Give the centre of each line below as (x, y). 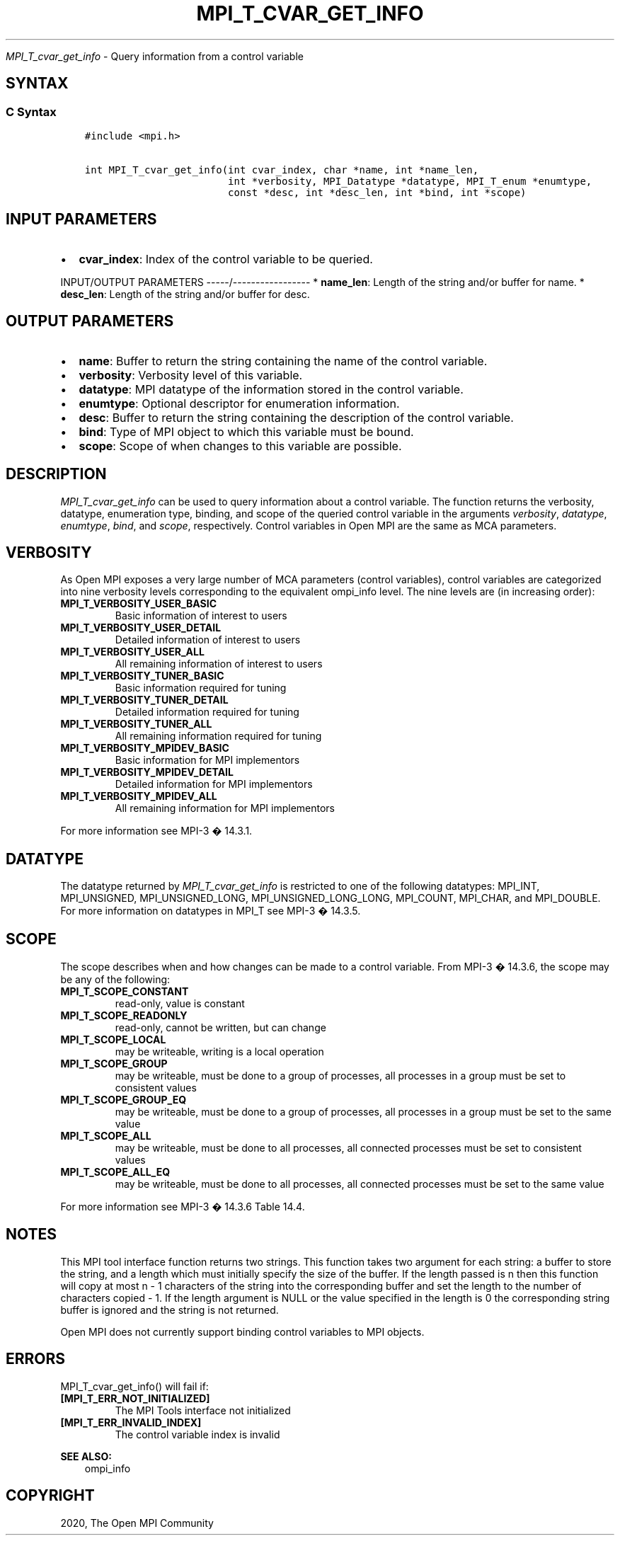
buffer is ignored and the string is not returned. (170, 1310)
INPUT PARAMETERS (81, 219)
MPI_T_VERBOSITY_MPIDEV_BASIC (145, 748)
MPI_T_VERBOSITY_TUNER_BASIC (142, 676)
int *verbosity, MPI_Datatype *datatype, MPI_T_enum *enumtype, (410, 181)
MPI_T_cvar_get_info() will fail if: (134, 1386)
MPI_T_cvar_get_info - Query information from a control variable (155, 56)
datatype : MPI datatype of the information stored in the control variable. (271, 389)
